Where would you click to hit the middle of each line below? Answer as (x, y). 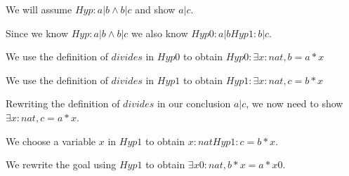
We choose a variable (51, 141)
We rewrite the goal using (61, 164)
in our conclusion (194, 103)
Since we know (37, 33)
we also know (160, 33)
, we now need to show (295, 103)
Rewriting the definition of (63, 103)
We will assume (39, 9)
